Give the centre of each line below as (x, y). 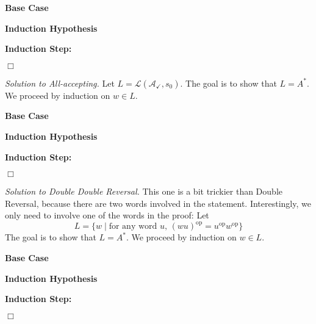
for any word (133, 227)
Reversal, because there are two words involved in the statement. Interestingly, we (158, 203)
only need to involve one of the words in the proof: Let (107, 215)
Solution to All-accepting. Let (60, 83)
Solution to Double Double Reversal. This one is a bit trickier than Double (144, 191)
